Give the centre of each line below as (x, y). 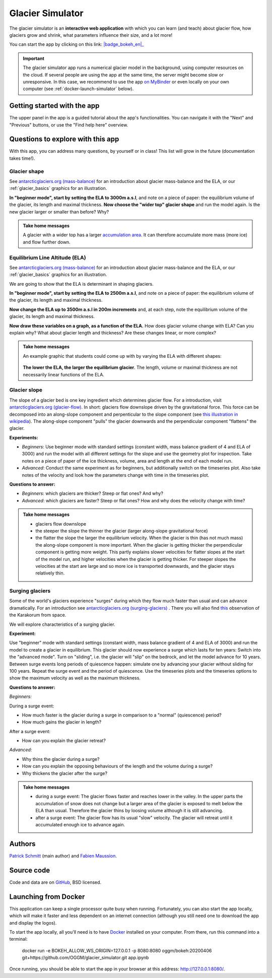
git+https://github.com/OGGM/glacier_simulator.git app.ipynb (85, 958)
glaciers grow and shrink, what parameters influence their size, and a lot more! (91, 35)
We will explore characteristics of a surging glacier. (62, 624)
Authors (22, 844)
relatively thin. (50, 573)
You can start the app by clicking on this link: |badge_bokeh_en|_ (77, 44)
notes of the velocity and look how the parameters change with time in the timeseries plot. (116, 475)
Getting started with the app (54, 106)
